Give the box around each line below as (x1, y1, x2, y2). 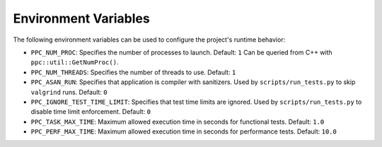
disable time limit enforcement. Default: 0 (30, 107, 151, 116)
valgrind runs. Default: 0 (30, 88, 108, 96)
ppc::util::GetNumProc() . (30, 58, 119, 66)
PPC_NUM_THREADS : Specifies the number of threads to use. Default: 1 (30, 68, 236, 76)
